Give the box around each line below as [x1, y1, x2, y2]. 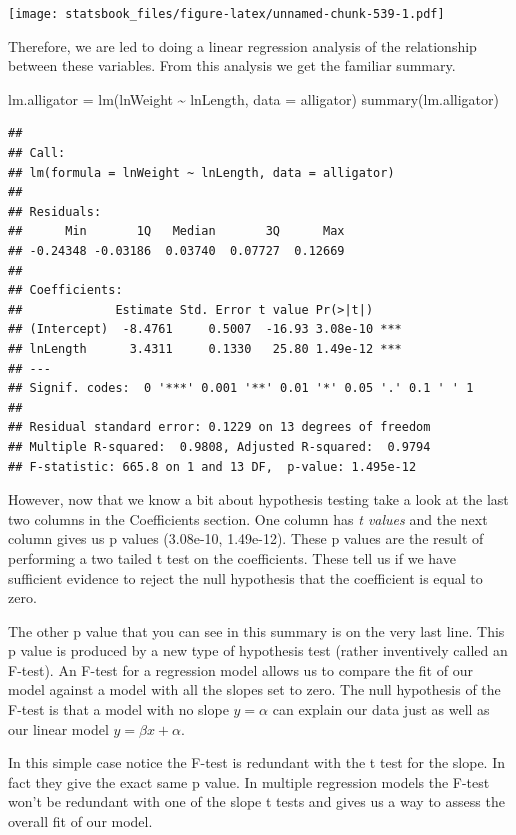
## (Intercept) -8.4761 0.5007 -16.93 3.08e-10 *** [8, 322, 402, 337]
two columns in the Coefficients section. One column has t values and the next [8, 508, 488, 529]
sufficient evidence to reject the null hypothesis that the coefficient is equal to [8, 567, 483, 588]
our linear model [8, 718, 109, 739]
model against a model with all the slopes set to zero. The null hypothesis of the [8, 679, 501, 700]
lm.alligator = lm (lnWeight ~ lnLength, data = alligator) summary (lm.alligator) [8, 88, 499, 109]
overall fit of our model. [8, 811, 153, 832]
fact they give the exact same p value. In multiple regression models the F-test [8, 771, 490, 792]
